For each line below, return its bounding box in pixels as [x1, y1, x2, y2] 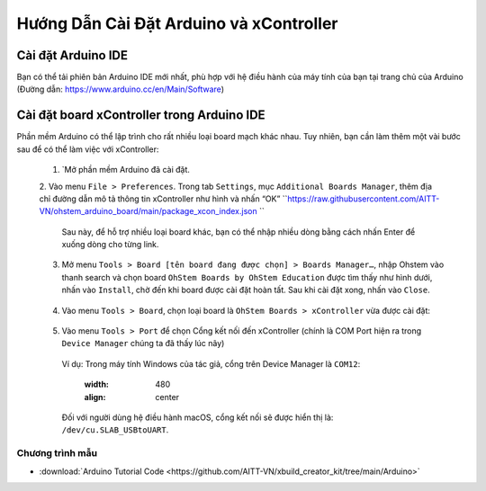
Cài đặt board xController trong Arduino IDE [16, 108, 265, 123]
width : [84, 379, 110, 390]
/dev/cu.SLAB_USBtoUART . [61, 424, 169, 435]
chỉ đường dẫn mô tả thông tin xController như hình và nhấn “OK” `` [39, 193, 288, 204]
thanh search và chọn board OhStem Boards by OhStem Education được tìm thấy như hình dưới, [61, 272, 433, 282]
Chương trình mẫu [16, 447, 98, 460]
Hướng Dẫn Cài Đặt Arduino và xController [16, 13, 338, 33]
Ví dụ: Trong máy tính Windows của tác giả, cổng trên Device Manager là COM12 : [61, 358, 361, 369]
